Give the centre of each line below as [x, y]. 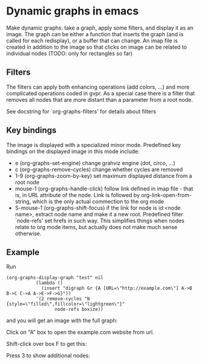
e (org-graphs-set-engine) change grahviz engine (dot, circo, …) [95, 163]
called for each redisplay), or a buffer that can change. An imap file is [92, 40]
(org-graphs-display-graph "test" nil [55, 278]
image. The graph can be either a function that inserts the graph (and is [95, 34]
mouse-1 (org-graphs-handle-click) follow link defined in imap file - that [104, 189]
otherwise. [28, 233]
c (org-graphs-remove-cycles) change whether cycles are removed [99, 169]
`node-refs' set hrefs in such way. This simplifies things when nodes [100, 221]
